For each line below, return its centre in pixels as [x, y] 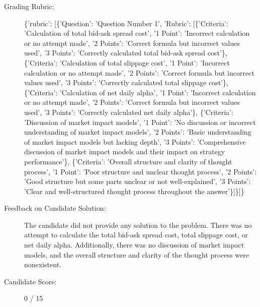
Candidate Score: [30, 281]
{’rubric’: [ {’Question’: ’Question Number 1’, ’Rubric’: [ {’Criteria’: [126, 23]
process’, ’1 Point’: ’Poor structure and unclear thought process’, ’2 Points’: [141, 171]
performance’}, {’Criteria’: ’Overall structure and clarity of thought [128, 161]
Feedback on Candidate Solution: [55, 208]
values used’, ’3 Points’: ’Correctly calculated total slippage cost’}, [126, 82]
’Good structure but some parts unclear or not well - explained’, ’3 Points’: [138, 181]
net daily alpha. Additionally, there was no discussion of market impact [134, 245]
